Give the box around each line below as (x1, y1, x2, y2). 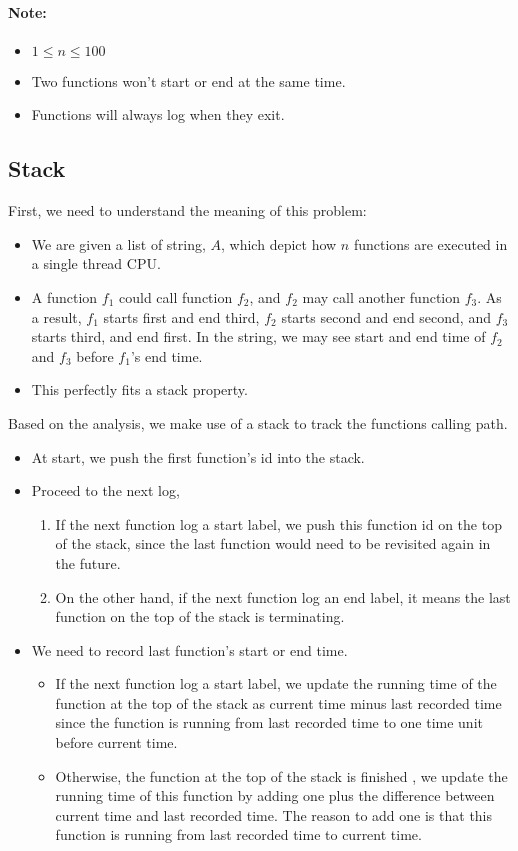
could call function (119, 286, 233, 307)
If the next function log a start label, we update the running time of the (55, 673, 497, 694)
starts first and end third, (103, 306, 260, 327)
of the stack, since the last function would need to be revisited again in (55, 533, 491, 554)
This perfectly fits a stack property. (31, 379, 248, 400)
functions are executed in (353, 233, 508, 254)
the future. (55, 552, 121, 573)
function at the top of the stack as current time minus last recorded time (55, 692, 502, 713)
